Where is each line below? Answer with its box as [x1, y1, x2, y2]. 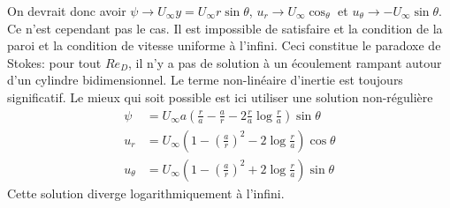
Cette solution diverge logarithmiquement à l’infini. [7, 183, 285, 202]
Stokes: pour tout [7, 53, 102, 71]
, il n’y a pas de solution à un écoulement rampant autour [128, 53, 442, 71]
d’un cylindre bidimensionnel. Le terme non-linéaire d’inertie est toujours [7, 71, 403, 89]
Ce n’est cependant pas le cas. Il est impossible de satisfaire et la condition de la [7, 19, 443, 37]
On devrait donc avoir [7, 2, 126, 19]
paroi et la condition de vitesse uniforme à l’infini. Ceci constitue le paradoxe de [7, 36, 441, 55]
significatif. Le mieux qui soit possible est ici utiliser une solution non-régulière [7, 87, 433, 106]
